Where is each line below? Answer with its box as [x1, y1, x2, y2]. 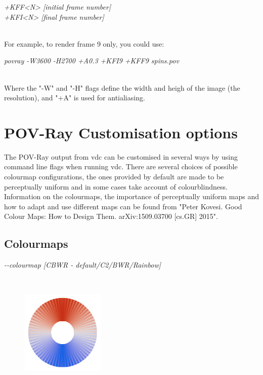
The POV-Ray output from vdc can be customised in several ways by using [4, 151, 238, 162]
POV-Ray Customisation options [4, 122, 238, 142]
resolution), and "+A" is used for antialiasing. [4, 92, 145, 103]
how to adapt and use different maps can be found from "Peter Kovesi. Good [4, 201, 242, 211]
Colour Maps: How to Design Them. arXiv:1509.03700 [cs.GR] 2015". [4, 211, 218, 221]
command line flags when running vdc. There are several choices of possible [4, 161, 238, 172]
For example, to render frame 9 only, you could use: [4, 38, 164, 49]
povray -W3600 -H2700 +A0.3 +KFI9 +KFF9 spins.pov [4, 55, 179, 66]
